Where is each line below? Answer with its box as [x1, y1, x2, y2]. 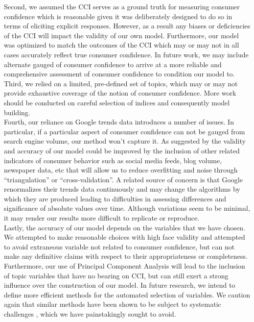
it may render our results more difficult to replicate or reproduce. [4, 213, 200, 223]
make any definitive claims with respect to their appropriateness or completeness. [4, 251, 248, 261]
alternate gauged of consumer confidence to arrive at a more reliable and [4, 59, 222, 69]
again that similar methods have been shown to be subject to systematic [4, 299, 221, 309]
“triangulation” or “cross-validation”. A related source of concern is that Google [4, 174, 243, 184]
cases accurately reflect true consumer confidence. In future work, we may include [4, 49, 249, 59]
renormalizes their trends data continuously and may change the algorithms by [4, 184, 240, 194]
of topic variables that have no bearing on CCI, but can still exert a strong [4, 270, 229, 280]
